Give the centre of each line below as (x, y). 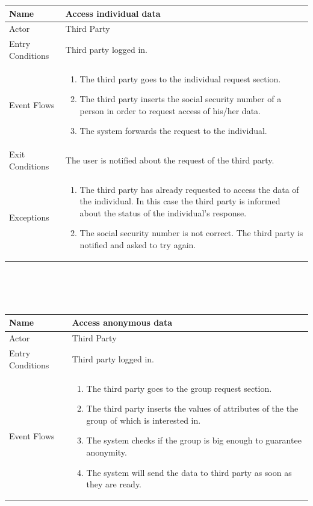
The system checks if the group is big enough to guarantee (194, 440)
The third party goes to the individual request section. (180, 78)
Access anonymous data (122, 322)
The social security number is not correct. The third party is (191, 233)
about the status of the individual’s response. (163, 212)
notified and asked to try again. (138, 245)
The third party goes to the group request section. (179, 388)
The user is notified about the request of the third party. (170, 160)
